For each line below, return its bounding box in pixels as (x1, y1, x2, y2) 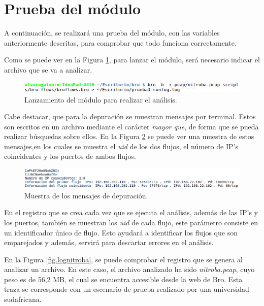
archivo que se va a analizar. (4, 64, 92, 75)
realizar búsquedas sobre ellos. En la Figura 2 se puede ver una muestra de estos (4, 131, 254, 142)
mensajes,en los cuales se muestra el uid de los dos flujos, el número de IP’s (4, 141, 238, 151)
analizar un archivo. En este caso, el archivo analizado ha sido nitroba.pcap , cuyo (4, 264, 255, 275)
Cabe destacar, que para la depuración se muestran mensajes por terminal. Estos (4, 111, 256, 122)
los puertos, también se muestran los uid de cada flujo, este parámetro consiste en (4, 217, 258, 227)
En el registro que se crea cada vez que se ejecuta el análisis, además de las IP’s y (4, 207, 258, 218)
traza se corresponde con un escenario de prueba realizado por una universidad (4, 284, 249, 294)
